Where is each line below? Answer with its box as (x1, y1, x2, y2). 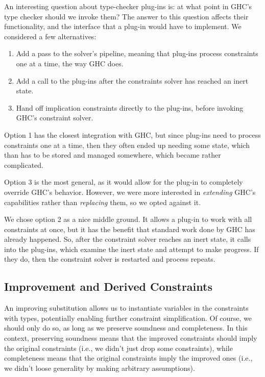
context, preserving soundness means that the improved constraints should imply (4, 333, 257, 343)
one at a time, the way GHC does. (16, 58, 124, 68)
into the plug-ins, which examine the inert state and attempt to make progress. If (4, 243, 259, 254)
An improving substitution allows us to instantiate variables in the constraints (4, 303, 249, 313)
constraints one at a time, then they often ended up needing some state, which (4, 139, 250, 150)
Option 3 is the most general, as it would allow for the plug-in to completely (4, 177, 243, 187)
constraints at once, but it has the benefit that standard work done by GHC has (4, 223, 255, 234)
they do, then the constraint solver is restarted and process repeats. (4, 254, 215, 264)
